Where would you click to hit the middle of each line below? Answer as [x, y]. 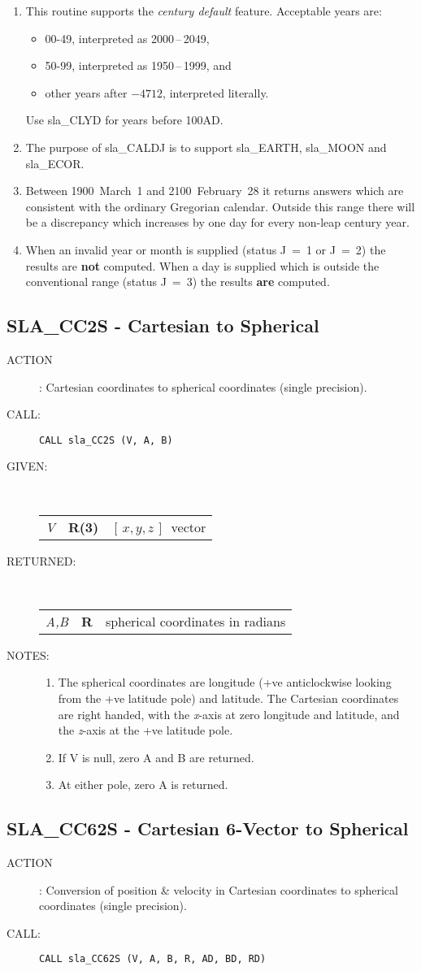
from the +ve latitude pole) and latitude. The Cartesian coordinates [228, 698]
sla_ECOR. [55, 163]
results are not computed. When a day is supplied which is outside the [202, 265]
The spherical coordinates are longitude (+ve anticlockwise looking [225, 682]
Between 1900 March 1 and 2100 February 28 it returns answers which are [215, 191]
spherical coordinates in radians [195, 621]
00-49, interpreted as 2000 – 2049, [127, 38]
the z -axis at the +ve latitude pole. [145, 730]
